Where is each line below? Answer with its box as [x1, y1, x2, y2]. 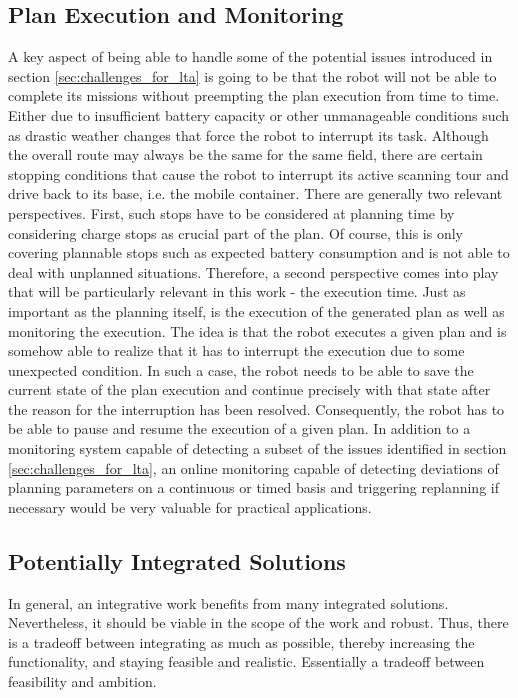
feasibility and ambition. [8, 671, 157, 692]
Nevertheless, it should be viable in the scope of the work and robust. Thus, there [8, 612, 509, 633]
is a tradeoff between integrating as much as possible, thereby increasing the [8, 631, 475, 652]
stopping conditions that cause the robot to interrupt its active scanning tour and [8, 163, 509, 184]
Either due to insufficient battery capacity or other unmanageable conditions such [8, 104, 510, 125]
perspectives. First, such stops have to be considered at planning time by [8, 202, 455, 223]
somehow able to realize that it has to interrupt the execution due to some [8, 340, 465, 361]
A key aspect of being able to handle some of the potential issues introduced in [8, 46, 493, 67]
